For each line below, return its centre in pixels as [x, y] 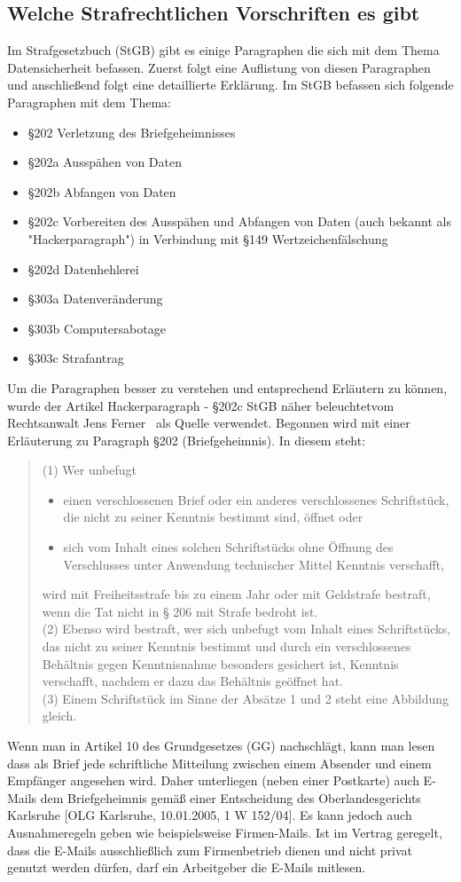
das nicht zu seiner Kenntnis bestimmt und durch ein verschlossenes [227, 646]
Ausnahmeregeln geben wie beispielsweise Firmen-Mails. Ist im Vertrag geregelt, [225, 832]
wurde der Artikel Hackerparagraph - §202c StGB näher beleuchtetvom [201, 405]
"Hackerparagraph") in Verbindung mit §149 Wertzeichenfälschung [208, 238]
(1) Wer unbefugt [90, 470]
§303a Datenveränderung [95, 299]
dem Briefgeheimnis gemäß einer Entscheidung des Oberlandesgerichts [230, 797]
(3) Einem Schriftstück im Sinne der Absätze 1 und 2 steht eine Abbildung [246, 698]
